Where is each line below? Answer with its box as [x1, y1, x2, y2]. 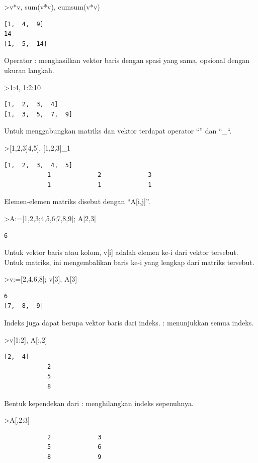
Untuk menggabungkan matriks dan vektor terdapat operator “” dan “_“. [4, 125, 232, 136]
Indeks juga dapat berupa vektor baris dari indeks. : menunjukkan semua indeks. [4, 317, 254, 328]
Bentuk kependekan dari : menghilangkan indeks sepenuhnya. [4, 398, 194, 408]
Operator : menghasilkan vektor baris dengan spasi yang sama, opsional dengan [4, 55, 249, 65]
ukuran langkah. [4, 64, 54, 75]
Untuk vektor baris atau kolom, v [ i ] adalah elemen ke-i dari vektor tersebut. [4, 247, 238, 257]
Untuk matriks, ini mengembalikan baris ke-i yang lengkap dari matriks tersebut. [4, 256, 254, 267]
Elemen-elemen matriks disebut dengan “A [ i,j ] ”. [4, 196, 150, 207]
